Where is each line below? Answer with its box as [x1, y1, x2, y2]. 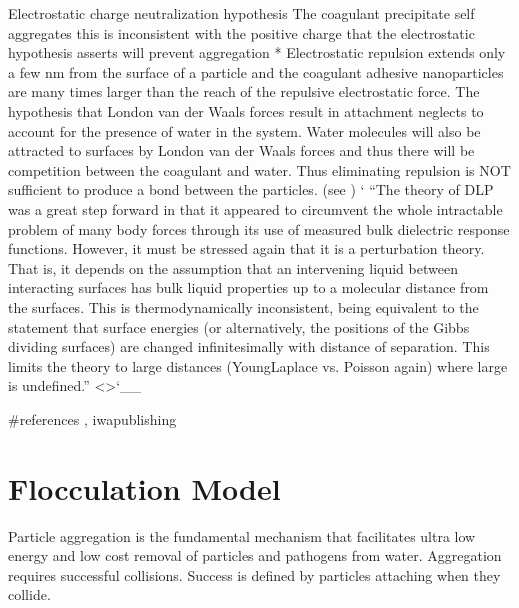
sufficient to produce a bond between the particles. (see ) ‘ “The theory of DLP [8, 179, 494, 200]
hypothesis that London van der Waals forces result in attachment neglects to [8, 100, 484, 121]
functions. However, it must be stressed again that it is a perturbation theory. [8, 238, 485, 259]
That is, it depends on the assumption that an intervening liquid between [8, 257, 458, 278]
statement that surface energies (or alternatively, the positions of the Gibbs [8, 316, 470, 337]
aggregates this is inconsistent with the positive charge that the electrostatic [8, 22, 475, 43]
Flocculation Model [8, 467, 281, 508]
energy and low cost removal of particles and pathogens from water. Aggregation [8, 545, 502, 566]
